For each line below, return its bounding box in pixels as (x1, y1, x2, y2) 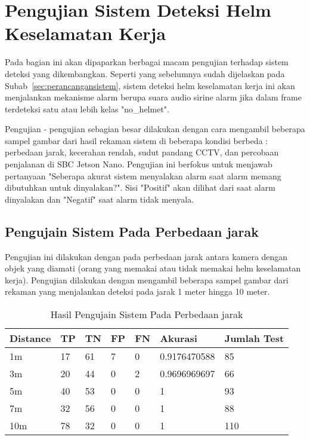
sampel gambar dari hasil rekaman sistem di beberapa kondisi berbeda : (5, 134, 268, 146)
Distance (10, 331, 51, 346)
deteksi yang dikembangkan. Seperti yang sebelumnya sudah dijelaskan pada (5, 67, 285, 80)
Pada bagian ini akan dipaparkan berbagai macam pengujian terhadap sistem (5, 56, 289, 68)
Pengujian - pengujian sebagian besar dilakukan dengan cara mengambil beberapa (5, 123, 305, 135)
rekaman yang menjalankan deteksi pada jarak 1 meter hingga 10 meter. (5, 285, 270, 298)
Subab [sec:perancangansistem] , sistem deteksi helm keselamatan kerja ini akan (5, 79, 295, 91)
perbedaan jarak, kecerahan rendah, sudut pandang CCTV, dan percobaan (5, 146, 279, 158)
